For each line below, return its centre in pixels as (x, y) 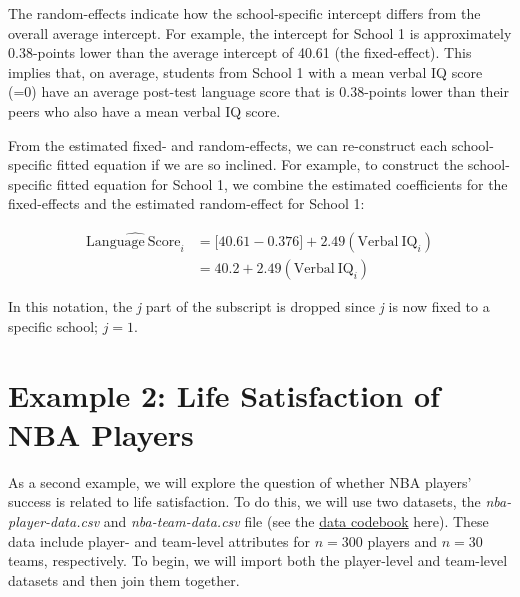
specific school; (53, 325)
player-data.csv (54, 520)
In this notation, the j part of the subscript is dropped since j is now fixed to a (249, 306)
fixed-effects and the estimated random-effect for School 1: (186, 203)
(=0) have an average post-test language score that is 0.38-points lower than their (259, 91)
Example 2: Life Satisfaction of (224, 394)
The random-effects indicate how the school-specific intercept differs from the (244, 13)
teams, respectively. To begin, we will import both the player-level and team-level (258, 560)
